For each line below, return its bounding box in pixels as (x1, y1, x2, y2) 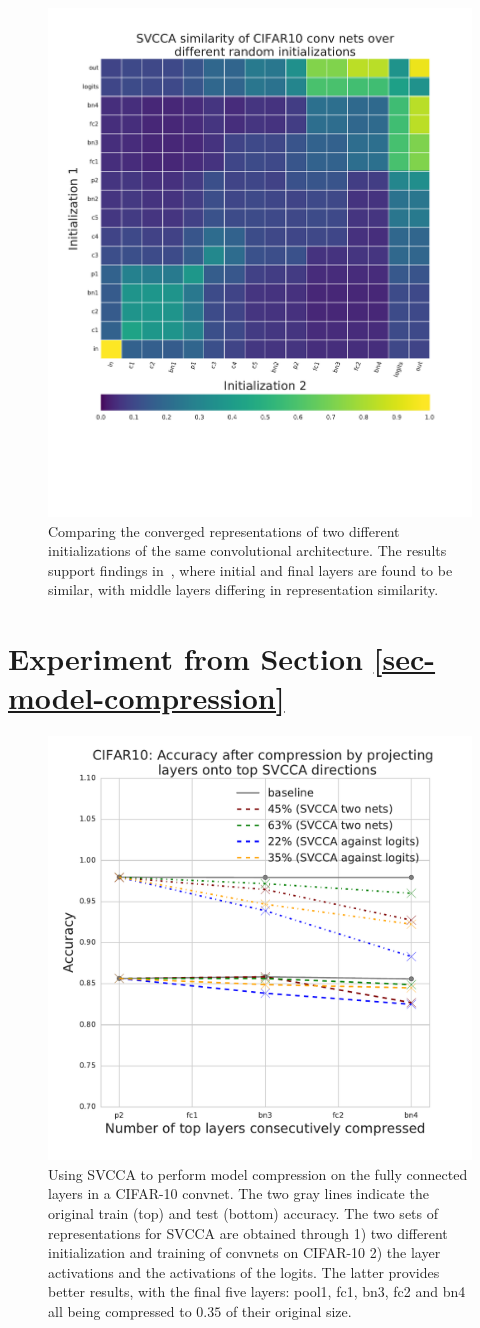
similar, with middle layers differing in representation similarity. (48, 579, 439, 600)
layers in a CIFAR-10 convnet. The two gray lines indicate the (48, 1183, 429, 1204)
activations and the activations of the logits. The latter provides (48, 1261, 440, 1282)
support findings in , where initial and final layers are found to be (48, 559, 453, 580)
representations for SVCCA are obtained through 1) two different (48, 1222, 448, 1243)
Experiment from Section (8, 638, 363, 679)
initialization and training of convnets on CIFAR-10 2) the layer (48, 1242, 441, 1263)
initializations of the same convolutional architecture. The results (48, 540, 447, 561)
